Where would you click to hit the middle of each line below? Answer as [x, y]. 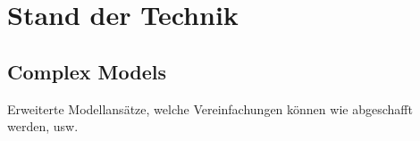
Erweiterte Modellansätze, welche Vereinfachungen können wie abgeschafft [210, 108]
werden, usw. [43, 126]
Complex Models [87, 71]
